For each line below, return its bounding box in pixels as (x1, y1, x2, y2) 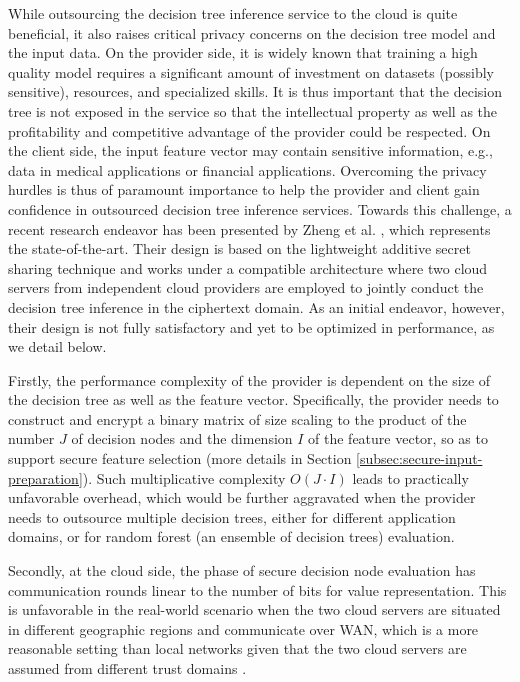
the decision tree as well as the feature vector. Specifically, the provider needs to (8, 389, 499, 410)
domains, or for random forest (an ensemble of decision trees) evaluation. (8, 526, 455, 547)
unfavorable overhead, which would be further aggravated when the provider (8, 487, 476, 508)
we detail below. (8, 336, 107, 357)
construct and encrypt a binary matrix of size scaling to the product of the (8, 408, 467, 429)
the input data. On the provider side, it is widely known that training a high (8, 42, 478, 63)
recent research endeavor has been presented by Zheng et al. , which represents (8, 218, 491, 239)
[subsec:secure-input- (356, 448, 483, 469)
